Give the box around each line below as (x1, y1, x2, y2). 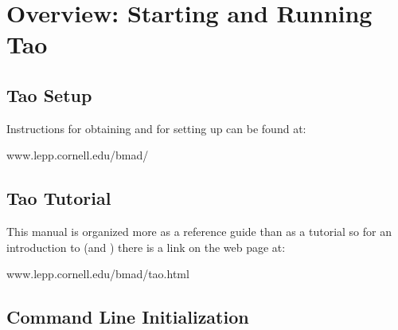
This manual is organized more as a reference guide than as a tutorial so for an (6, 223, 392, 240)
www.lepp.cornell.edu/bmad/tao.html (6, 265, 189, 282)
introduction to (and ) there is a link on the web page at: (6, 238, 286, 255)
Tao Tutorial (6, 186, 111, 210)
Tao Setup (6, 82, 92, 107)
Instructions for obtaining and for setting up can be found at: (6, 120, 306, 136)
